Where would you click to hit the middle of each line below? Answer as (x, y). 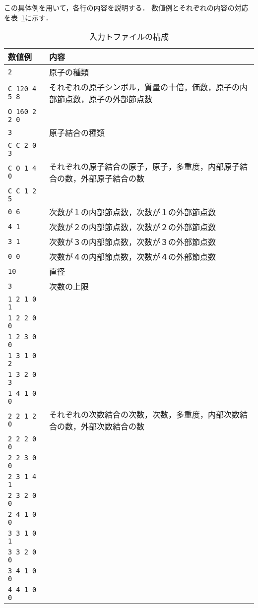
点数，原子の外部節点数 (108, 99)
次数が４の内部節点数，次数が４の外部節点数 (132, 257)
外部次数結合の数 (112, 426)
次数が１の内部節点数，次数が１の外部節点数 (132, 212)
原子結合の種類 (77, 133)
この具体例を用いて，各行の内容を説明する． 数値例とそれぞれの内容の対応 (126, 7)
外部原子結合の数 (112, 179)
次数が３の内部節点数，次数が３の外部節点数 (132, 242)
